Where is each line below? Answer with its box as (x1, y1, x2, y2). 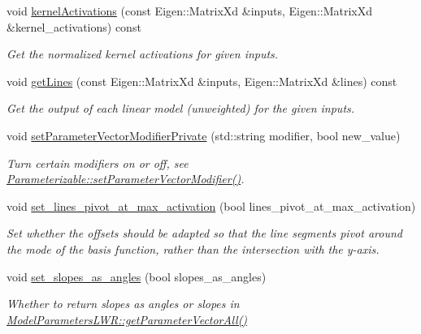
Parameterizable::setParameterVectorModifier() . (7, 170, 245, 187)
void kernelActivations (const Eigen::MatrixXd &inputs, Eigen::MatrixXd (7, 2, 373, 19)
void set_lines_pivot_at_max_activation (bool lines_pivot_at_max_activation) (7, 197, 416, 214)
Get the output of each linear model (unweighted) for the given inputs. (7, 100, 355, 117)
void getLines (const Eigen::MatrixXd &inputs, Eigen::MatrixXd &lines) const (7, 72, 397, 89)
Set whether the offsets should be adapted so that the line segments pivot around (7, 225, 402, 242)
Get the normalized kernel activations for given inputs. (7, 45, 279, 62)
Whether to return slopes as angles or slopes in (7, 295, 240, 312)
